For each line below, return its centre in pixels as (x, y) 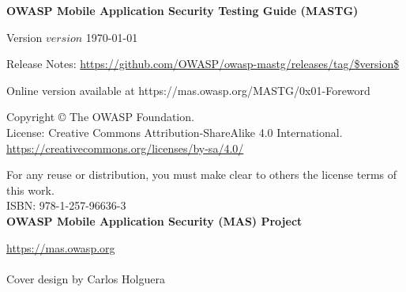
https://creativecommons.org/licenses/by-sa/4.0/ (125, 148)
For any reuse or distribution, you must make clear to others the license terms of (202, 174)
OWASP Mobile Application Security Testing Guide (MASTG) (182, 10)
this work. (30, 190)
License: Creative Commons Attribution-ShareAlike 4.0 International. (175, 132)
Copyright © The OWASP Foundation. (100, 117)
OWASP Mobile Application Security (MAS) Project (154, 220)
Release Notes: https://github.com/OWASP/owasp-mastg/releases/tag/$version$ (203, 64)
